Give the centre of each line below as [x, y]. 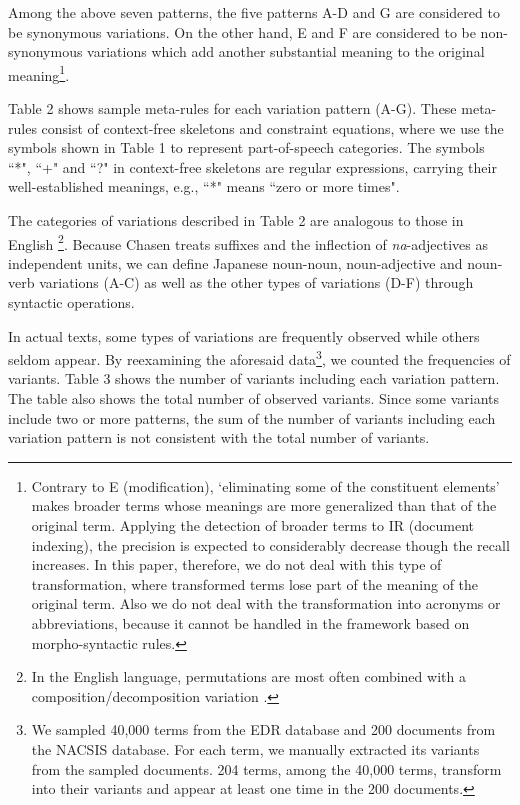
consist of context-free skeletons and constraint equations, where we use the [272, 127]
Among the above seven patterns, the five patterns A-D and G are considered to [254, 12]
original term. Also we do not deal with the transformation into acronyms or [266, 603]
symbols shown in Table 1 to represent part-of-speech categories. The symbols [246, 147]
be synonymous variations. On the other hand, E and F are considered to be [242, 31]
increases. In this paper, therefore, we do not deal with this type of [236, 564]
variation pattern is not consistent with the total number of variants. [219, 437]
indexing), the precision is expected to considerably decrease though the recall [270, 544]
